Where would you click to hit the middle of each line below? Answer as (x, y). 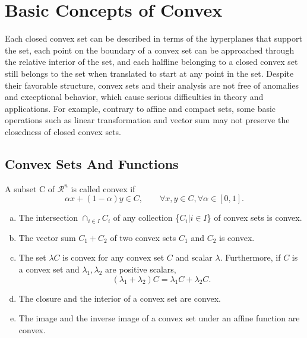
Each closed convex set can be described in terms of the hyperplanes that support (153, 38)
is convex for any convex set (113, 257)
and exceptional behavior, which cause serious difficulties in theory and (134, 97)
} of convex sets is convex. (254, 217)
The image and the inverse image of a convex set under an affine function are (159, 318)
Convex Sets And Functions (92, 163)
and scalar (194, 257)
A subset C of (30, 188)
